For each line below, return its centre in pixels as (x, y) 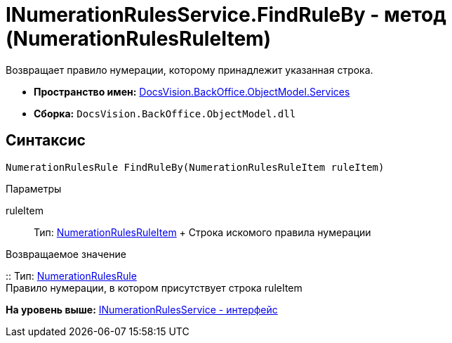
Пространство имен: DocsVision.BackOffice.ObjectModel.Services (192, 91)
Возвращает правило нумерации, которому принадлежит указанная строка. (190, 70)
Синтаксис (46, 141)
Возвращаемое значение (66, 254)
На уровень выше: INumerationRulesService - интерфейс (142, 309)
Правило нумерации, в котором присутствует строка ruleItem (154, 287)
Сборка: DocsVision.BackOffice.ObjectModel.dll (165, 113)
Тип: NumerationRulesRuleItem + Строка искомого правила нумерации (202, 232)
